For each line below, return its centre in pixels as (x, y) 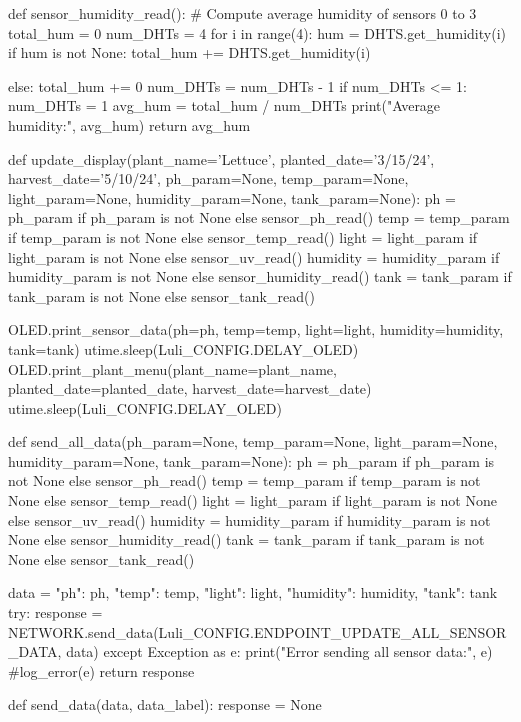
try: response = (55, 612)
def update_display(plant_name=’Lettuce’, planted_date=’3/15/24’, (221, 158)
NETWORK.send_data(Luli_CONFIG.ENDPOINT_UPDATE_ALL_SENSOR (257, 631)
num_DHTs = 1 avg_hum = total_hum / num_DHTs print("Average (224, 105)
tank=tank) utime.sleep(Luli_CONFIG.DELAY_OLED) (183, 348)
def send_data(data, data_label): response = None (165, 704)
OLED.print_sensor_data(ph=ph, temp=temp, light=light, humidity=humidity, (256, 329)
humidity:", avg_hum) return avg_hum (129, 124)
